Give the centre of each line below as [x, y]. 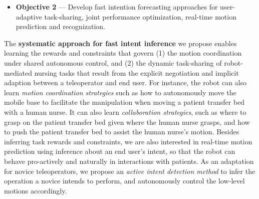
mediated [18, 72]
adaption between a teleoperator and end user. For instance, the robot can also [125, 82]
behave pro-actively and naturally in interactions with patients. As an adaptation [129, 161]
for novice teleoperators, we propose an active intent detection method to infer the [130, 171]
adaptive [29, 16]
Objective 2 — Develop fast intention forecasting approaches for [117, 7]
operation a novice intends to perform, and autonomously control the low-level [124, 181]
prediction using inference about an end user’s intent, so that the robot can [120, 151]
